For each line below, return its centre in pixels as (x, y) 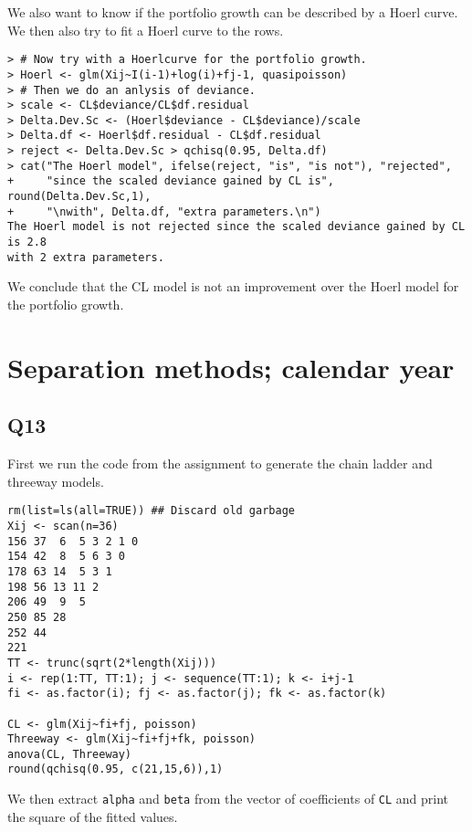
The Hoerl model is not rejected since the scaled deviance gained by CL (236, 227)
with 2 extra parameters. (86, 257)
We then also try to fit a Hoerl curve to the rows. (146, 30)
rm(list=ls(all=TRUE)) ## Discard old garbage (151, 511)
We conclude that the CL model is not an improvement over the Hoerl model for (233, 286)
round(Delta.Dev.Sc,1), (79, 197)
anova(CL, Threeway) (70, 754)
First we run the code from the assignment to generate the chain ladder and (220, 463)
